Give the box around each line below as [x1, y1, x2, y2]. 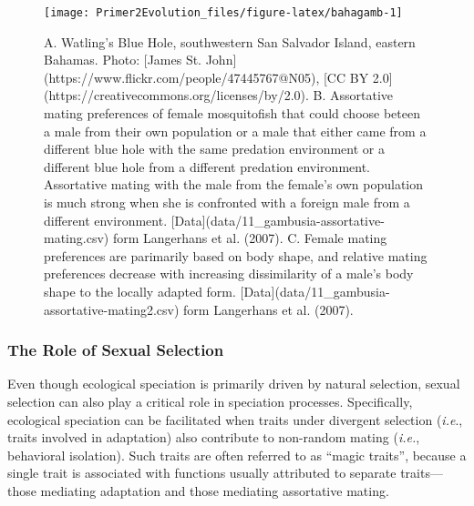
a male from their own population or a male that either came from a [44, 121, 427, 140]
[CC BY [323, 67, 369, 86]
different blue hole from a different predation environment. [44, 157, 370, 176]
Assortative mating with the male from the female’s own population [44, 175, 424, 194]
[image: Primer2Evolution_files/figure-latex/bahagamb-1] [44, 6, 403, 19]
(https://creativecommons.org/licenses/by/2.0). [44, 86, 309, 105]
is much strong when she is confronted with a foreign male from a [44, 193, 410, 211]
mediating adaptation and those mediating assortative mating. [40, 481, 389, 500]
